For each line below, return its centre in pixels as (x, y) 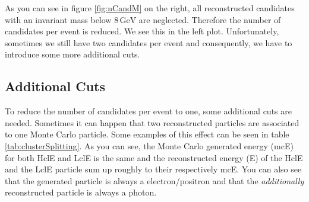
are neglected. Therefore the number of (210, 19)
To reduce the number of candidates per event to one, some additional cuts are (148, 111)
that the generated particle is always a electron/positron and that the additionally (154, 180)
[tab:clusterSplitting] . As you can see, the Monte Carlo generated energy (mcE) (149, 145)
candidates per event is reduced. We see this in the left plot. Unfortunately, (142, 31)
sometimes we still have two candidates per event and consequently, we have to (149, 42)
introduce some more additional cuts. (72, 54)
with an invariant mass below (58, 19)
